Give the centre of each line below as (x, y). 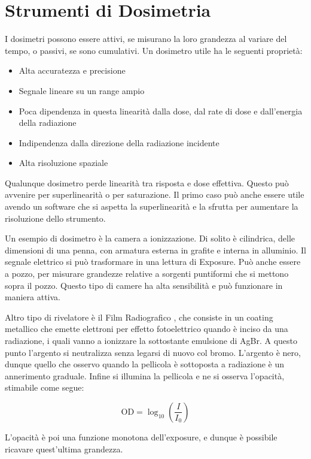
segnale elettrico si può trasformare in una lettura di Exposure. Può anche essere (153, 262)
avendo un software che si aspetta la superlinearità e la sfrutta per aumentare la (152, 206)
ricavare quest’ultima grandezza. (64, 449)
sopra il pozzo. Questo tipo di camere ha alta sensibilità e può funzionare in (144, 285)
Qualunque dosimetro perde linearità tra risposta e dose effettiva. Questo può (147, 182)
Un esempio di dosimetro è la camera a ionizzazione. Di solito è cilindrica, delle (150, 238)
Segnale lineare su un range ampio (82, 90)
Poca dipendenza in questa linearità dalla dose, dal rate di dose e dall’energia (161, 111)
